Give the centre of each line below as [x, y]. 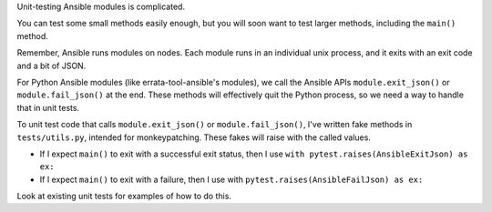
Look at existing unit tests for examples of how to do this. [124, 197]
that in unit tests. [48, 107]
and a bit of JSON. [51, 66]
